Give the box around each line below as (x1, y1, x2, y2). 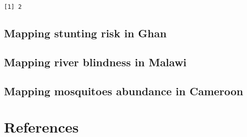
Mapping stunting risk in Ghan (4, 25, 167, 40)
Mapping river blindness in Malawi (4, 54, 187, 69)
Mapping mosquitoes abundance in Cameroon (4, 83, 244, 98)
